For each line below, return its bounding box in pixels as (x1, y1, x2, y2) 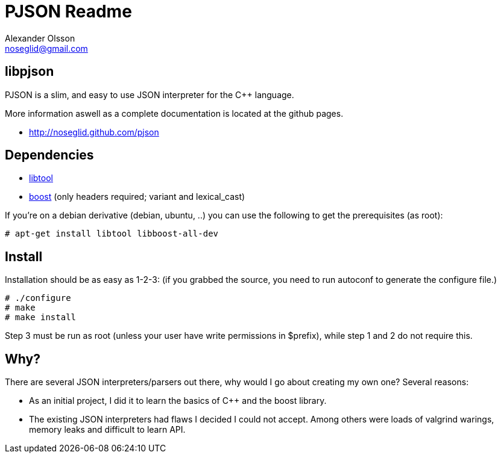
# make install (5, 312, 77, 323)
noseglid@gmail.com (5, 43, 88, 54)
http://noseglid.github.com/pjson (29, 126, 159, 137)
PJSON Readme (5, 1, 132, 22)
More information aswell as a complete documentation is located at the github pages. (5, 108, 344, 119)
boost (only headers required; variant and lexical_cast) (29, 191, 245, 202)
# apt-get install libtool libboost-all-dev (5, 229, 219, 239)
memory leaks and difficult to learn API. (29, 424, 186, 435)
